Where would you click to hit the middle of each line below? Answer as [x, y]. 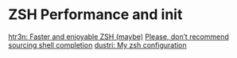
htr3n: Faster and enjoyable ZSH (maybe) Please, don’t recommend [118, 37]
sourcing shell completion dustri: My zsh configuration [97, 44]
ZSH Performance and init [95, 15]
